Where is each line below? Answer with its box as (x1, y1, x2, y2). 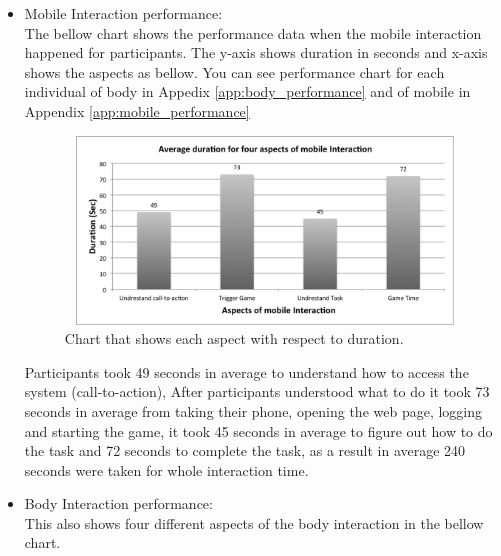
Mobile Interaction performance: (24, 3, 223, 23)
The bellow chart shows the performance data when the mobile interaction (24, 22, 482, 43)
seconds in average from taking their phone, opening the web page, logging (24, 400, 483, 421)
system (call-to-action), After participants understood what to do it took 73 (24, 381, 490, 402)
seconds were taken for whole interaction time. (24, 459, 309, 480)
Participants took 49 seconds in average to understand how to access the (24, 361, 469, 382)
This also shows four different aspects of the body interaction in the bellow (24, 512, 484, 533)
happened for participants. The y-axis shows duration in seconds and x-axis (24, 42, 488, 63)
